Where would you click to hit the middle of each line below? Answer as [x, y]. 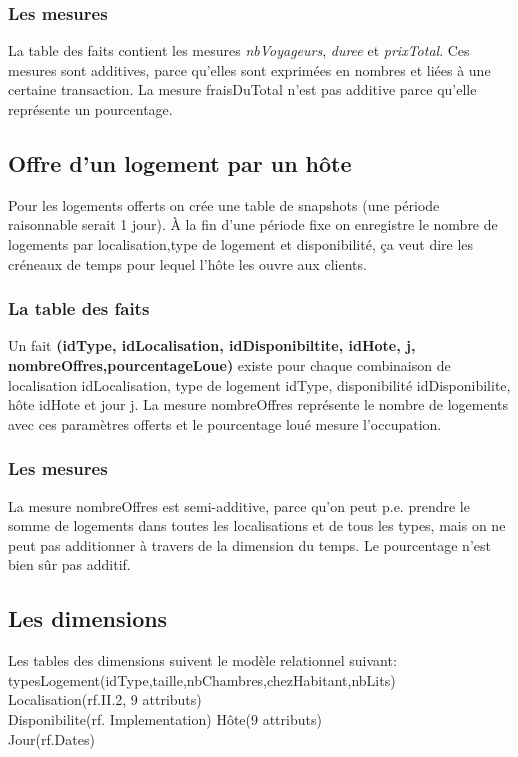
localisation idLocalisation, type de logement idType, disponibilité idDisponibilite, [259, 384]
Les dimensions [88, 618]
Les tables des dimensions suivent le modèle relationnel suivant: [202, 660]
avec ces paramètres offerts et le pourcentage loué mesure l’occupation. [225, 423]
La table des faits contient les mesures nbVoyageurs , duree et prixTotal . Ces [239, 50]
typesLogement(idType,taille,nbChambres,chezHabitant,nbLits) [202, 679]
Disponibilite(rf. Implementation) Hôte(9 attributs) [165, 718]
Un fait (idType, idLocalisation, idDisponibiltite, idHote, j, [212, 345]
